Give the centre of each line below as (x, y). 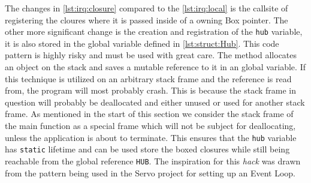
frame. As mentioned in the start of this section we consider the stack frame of (149, 114)
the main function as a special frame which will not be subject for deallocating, (150, 125)
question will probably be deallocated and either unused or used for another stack (155, 102)
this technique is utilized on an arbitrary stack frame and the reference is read (148, 78)
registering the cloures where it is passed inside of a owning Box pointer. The (147, 19)
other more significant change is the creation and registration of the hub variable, (154, 31)
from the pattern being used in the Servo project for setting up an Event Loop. (150, 172)
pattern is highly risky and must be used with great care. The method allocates (151, 55)
